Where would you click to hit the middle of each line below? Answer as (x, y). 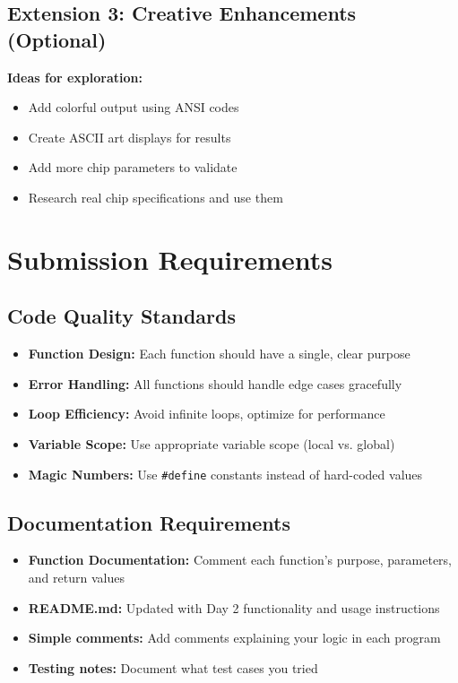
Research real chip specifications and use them (156, 197)
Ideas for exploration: (75, 77)
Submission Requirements (170, 259)
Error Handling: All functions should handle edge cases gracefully (215, 383)
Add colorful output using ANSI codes (134, 107)
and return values (76, 577)
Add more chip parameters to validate (133, 167)
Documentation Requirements (149, 522)
